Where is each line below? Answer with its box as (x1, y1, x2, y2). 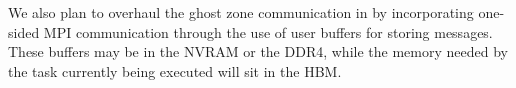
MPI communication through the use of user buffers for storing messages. (43, 21, 493, 42)
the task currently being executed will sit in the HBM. (8, 60, 342, 81)
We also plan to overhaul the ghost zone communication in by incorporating (8, 2, 474, 22)
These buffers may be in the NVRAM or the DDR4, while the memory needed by (8, 41, 508, 62)
